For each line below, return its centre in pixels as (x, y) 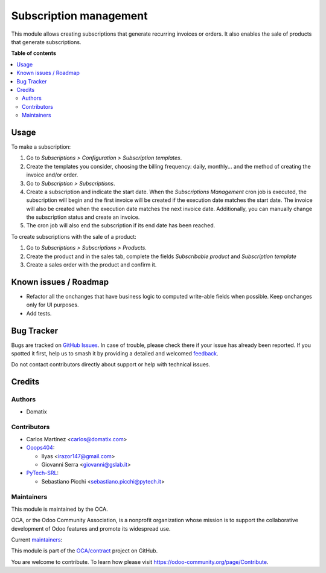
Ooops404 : (40, 448)
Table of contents (34, 53)
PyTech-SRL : (43, 473)
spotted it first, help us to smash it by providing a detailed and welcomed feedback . (115, 354)
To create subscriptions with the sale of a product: (74, 236)
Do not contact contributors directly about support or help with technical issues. (111, 364)
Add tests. (39, 313)
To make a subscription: (41, 147)
